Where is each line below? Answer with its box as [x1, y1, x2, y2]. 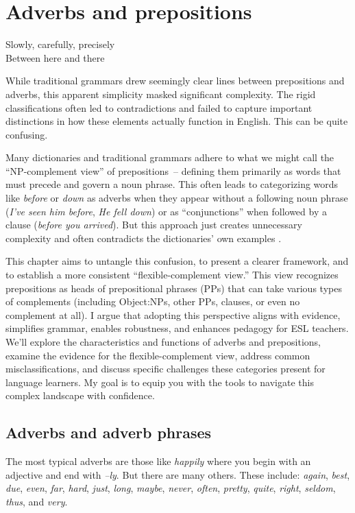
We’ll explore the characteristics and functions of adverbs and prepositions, [5, 335, 321, 348]
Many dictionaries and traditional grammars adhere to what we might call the [5, 150, 334, 165]
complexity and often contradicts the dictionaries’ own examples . [5, 230, 282, 245]
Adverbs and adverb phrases [5, 422, 212, 443]
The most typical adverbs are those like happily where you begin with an [5, 454, 311, 468]
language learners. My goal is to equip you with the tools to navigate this [5, 374, 314, 389]
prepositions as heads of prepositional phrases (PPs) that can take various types [5, 281, 342, 295]
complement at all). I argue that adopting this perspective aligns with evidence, [5, 307, 341, 322]
